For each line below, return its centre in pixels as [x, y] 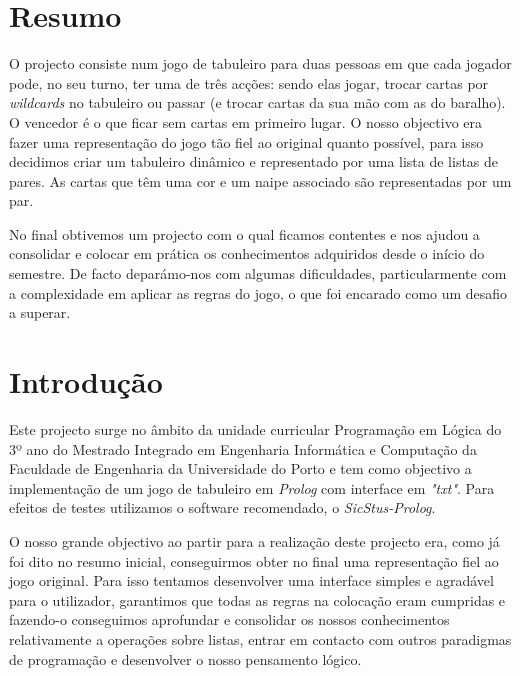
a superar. [40, 312]
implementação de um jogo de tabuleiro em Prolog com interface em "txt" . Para [252, 487]
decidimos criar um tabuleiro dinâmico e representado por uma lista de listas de [254, 161]
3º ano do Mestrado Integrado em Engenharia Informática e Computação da [243, 448]
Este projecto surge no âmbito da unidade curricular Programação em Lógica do [255, 428]
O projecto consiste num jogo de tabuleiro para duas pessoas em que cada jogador [260, 63]
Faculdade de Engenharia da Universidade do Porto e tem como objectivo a [240, 468]
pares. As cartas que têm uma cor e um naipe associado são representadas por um [260, 180]
